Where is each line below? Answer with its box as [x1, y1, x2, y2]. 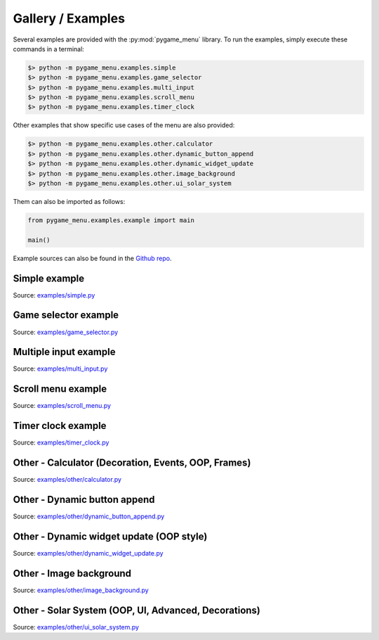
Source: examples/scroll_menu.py [13, 402, 112, 410]
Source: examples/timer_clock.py [13, 438, 109, 447]
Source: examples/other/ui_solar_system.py [13, 622, 140, 631]
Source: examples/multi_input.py [13, 364, 108, 373]
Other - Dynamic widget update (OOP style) [13, 530, 208, 542]
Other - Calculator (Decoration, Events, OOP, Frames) [13, 457, 251, 469]
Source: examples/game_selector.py [13, 328, 119, 336]
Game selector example [13, 309, 119, 321]
